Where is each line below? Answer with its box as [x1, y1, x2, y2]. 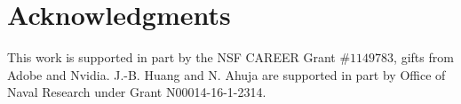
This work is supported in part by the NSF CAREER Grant [7, 48, 336, 67]
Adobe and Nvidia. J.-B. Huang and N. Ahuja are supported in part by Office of [7, 65, 446, 84]
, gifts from [393, 48, 454, 67]
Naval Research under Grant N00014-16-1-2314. [7, 83, 266, 101]
